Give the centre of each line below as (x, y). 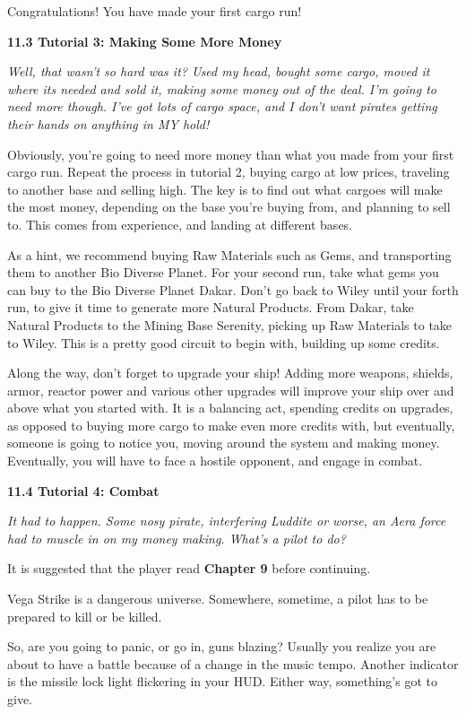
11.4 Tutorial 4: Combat (83, 490)
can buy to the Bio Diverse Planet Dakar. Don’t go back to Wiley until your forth (233, 289)
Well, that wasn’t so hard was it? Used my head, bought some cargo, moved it (219, 71)
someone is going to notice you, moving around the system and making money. (224, 443)
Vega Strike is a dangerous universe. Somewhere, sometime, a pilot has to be (218, 599)
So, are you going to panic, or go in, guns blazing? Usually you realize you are (222, 646)
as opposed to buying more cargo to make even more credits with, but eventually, (231, 425)
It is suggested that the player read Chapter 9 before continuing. (189, 568)
